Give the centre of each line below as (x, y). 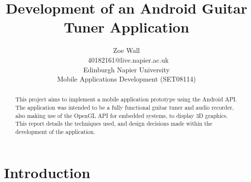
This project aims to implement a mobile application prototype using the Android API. (126, 99)
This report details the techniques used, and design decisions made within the (114, 124)
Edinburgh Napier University (126, 69)
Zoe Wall (126, 50)
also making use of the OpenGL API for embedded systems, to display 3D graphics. (122, 115)
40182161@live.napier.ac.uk (128, 59)
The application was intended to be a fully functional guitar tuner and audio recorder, (125, 108)
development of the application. (55, 132)
